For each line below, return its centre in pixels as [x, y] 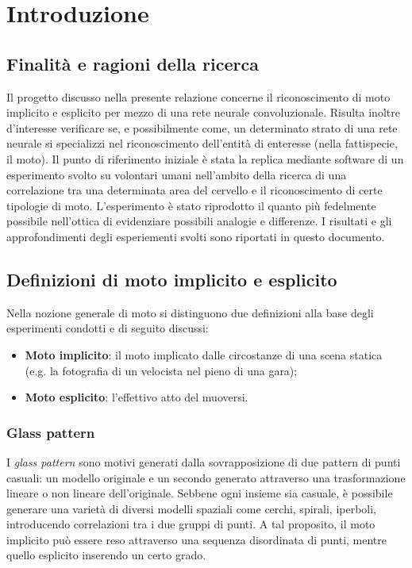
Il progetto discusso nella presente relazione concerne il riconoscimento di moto [198, 96]
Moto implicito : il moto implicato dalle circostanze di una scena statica [204, 354]
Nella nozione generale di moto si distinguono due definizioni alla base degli [190, 312]
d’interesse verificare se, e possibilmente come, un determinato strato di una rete [202, 127]
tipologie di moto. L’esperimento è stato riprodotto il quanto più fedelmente [191, 205]
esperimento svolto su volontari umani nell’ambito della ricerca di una [177, 174]
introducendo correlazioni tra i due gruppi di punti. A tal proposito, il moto [191, 524]
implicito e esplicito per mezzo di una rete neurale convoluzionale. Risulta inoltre [203, 112]
